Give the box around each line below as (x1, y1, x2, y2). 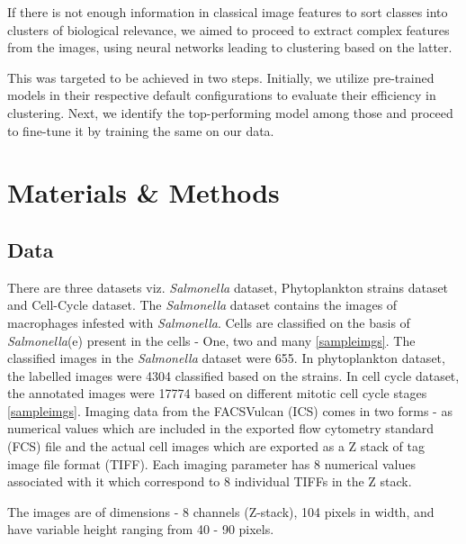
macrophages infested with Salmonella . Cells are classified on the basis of (7, 313, 410, 331)
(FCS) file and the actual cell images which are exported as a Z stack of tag (7, 437, 426, 456)
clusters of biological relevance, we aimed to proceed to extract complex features (7, 20, 450, 39)
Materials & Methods (7, 174, 280, 211)
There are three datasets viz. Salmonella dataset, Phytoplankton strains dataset (7, 277, 449, 296)
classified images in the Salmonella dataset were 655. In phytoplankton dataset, (7, 349, 445, 367)
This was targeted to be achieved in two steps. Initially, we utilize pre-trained (7, 68, 435, 86)
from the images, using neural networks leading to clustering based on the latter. (7, 38, 453, 57)
